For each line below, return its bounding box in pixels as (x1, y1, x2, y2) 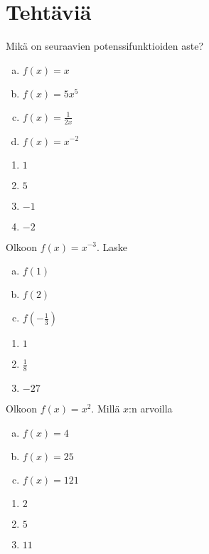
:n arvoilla (129, 400, 173, 415)
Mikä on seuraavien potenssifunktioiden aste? (6, 38, 204, 53)
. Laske (96, 239, 128, 254)
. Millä (91, 400, 120, 415)
